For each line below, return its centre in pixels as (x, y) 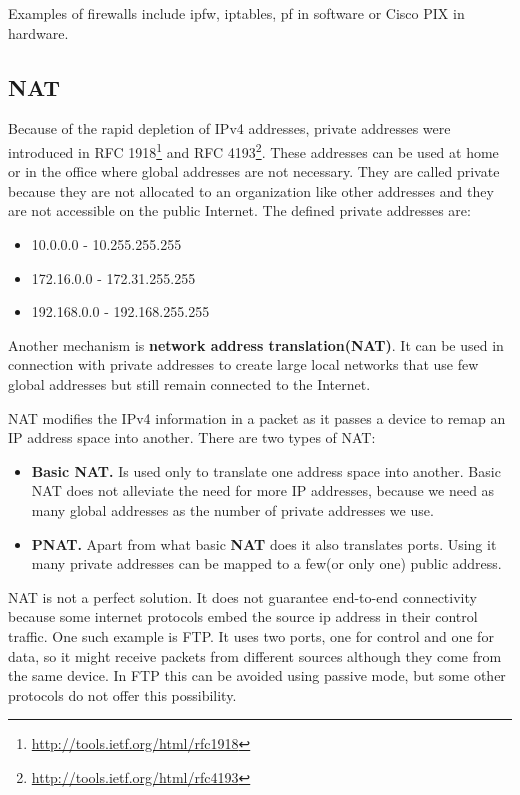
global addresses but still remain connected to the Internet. (189, 383)
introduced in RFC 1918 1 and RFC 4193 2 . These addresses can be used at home (253, 150)
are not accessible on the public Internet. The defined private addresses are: (239, 210)
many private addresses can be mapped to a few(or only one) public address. (266, 563)
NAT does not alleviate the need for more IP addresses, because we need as (263, 490)
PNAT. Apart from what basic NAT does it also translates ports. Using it (264, 543)
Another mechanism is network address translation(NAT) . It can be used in (256, 344)
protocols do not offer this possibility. (122, 694)
